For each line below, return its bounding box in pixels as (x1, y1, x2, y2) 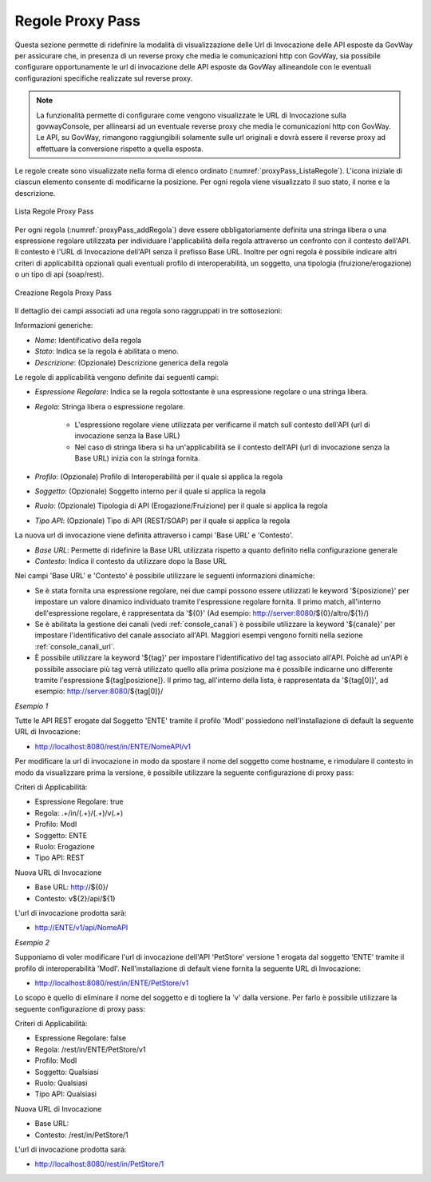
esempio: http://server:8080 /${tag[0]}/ (34, 686, 164, 696)
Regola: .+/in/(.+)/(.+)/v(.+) (34, 808, 124, 817)
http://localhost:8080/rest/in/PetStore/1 (34, 1160, 164, 1169)
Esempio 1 (14, 701, 49, 711)
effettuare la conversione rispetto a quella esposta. (36, 144, 204, 154)
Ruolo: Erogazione (34, 841, 95, 851)
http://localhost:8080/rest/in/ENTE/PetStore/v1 (34, 978, 189, 988)
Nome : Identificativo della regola (34, 335, 142, 345)
